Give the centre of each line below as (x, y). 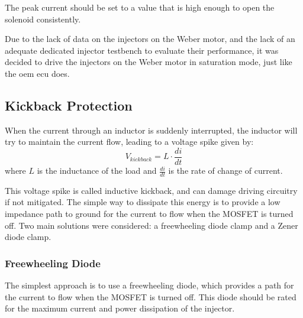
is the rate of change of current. (225, 171)
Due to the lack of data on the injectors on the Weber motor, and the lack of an (150, 39)
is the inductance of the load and (97, 171)
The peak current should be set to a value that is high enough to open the (140, 7)
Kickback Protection (69, 105)
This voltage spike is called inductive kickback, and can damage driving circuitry (151, 190)
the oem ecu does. (37, 73)
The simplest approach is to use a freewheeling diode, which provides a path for (149, 285)
